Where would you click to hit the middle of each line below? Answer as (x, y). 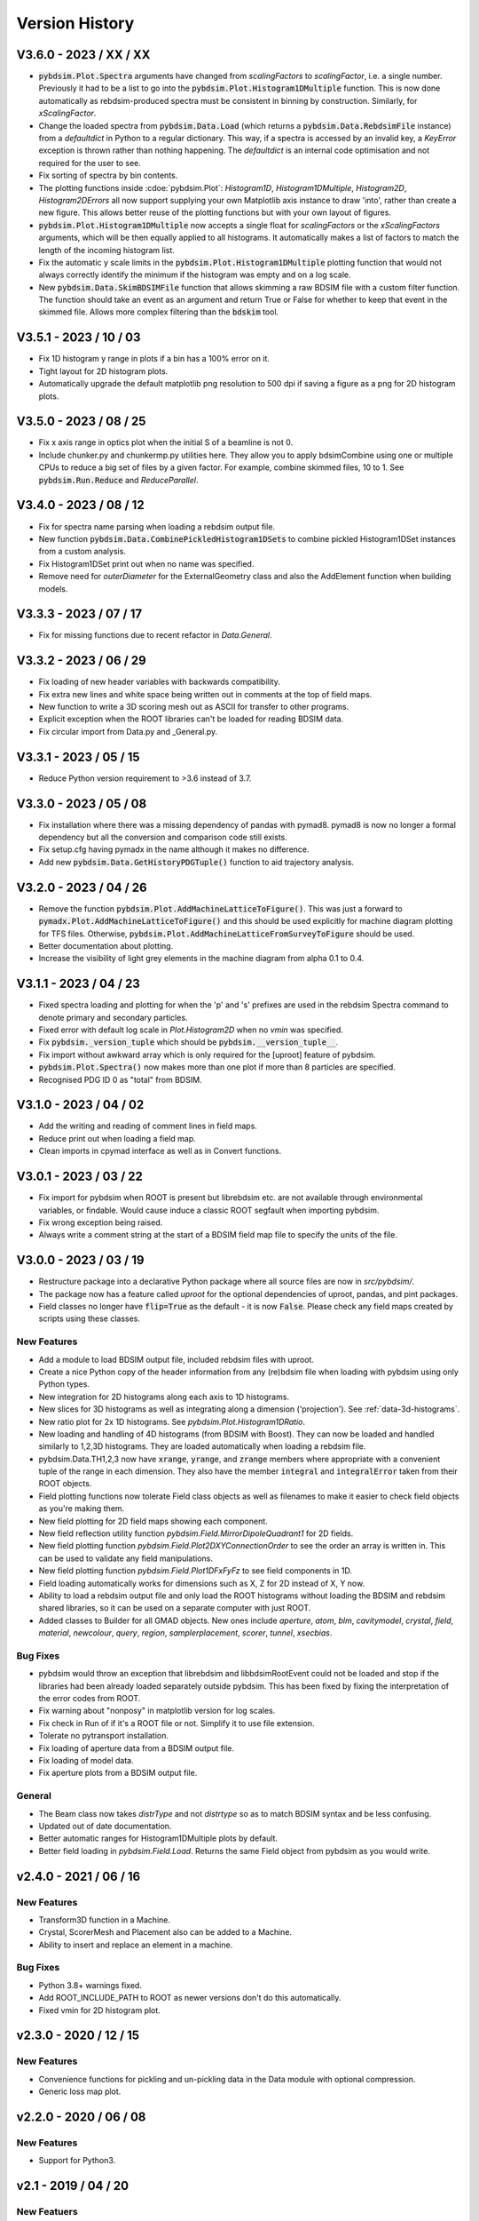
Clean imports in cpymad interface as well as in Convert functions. (160, 1151)
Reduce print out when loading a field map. (118, 1138)
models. (53, 589)
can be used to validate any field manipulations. (126, 1558)
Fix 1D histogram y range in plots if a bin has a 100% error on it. (154, 359)
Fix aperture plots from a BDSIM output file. (118, 1773)
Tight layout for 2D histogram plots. (103, 371)
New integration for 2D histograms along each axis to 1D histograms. (164, 1397)
